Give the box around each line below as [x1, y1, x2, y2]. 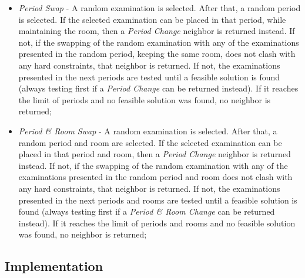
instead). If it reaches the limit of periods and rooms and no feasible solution [18, 216, 296, 229]
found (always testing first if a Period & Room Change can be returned [18, 205, 275, 218]
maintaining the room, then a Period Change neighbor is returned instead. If [18, 25, 295, 37]
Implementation [5, 257, 103, 275]
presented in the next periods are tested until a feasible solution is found [18, 70, 280, 83]
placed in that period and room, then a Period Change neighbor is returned [18, 148, 291, 160]
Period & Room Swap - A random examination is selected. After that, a [18, 124, 277, 137]
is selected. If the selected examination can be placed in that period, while [18, 13, 286, 25]
